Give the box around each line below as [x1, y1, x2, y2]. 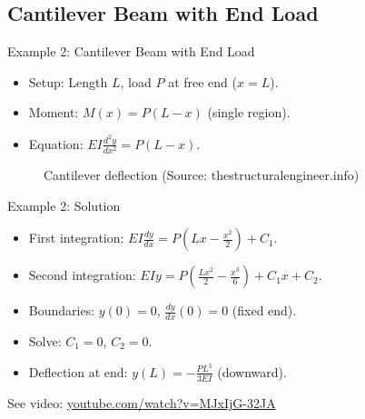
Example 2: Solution [7, 195, 121, 214]
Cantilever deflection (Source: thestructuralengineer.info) [44, 165, 360, 184]
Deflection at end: [28, 362, 128, 381]
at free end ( [168, 72, 237, 91]
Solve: [28, 332, 62, 351]
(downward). [217, 362, 287, 381]
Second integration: [28, 265, 136, 284]
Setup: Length [28, 72, 108, 91]
